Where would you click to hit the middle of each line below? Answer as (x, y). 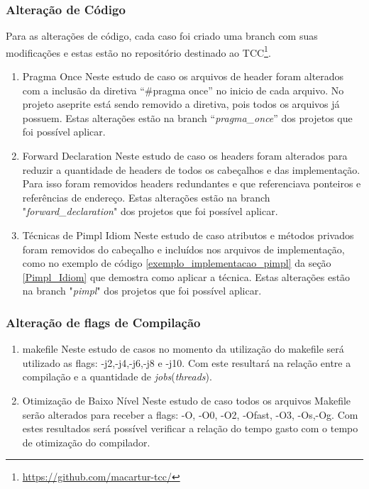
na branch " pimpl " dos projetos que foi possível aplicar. (142, 291)
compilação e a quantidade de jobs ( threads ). (117, 377)
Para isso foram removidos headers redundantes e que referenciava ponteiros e (192, 183)
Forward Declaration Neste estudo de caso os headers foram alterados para (185, 156)
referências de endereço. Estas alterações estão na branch (146, 197)
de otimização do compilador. (86, 442)
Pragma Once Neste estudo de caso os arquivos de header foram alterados (183, 76)
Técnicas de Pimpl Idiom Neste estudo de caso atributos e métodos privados (188, 235)
